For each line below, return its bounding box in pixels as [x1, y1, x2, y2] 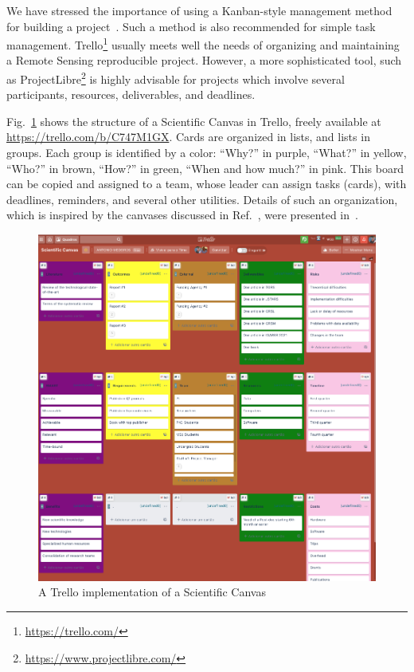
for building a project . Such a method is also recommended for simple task [6, 18, 376, 34]
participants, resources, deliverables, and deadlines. [6, 86, 256, 103]
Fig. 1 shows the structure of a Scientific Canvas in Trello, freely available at [6, 112, 381, 129]
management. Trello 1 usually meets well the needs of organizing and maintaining [6, 34, 400, 53]
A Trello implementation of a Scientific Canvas [38, 584, 266, 600]
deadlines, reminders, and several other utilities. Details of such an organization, [6, 191, 398, 207]
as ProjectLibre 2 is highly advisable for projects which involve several [6, 69, 345, 87]
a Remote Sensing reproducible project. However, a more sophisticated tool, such [6, 52, 402, 69]
